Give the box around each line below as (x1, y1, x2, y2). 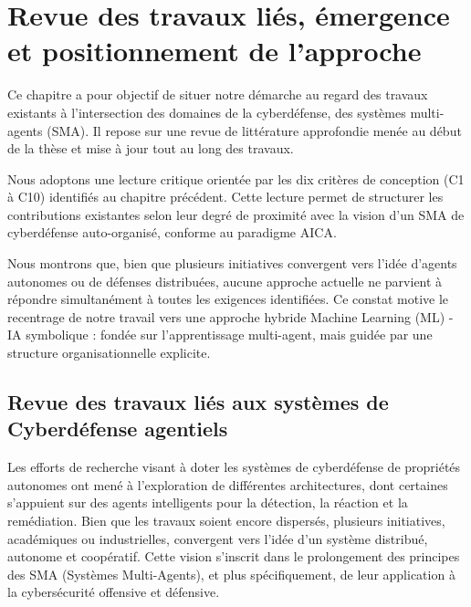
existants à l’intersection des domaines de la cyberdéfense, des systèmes (7, 102, 406, 121)
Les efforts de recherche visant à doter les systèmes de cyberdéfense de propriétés (7, 457, 461, 476)
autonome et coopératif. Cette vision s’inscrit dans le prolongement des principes (7, 547, 460, 566)
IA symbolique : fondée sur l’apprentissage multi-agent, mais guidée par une (7, 325, 433, 344)
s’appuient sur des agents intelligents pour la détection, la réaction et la (7, 493, 408, 512)
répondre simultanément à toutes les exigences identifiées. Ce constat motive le (7, 289, 449, 309)
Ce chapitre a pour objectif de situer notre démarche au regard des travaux (7, 85, 428, 104)
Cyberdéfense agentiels (7, 414, 228, 443)
